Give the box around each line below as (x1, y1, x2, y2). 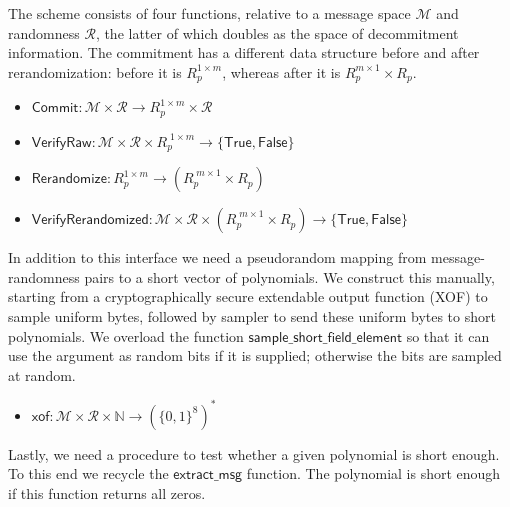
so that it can (406, 325, 490, 346)
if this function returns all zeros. (8, 482, 206, 503)
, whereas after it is (222, 61, 341, 82)
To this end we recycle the (8, 463, 169, 484)
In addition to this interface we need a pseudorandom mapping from (8, 247, 427, 268)
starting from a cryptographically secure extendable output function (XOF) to (8, 286, 488, 307)
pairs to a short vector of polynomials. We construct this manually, (84, 266, 495, 287)
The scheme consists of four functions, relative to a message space (8, 3, 411, 23)
